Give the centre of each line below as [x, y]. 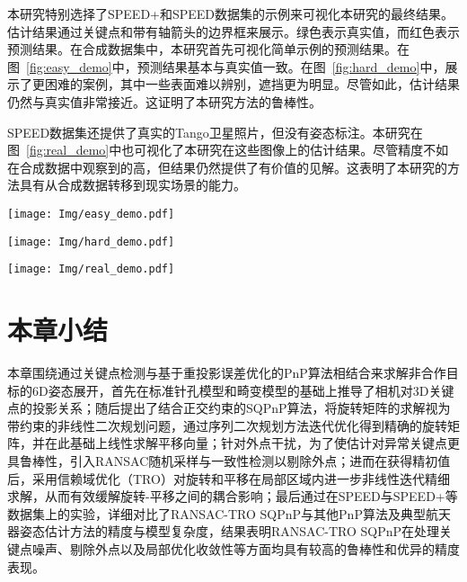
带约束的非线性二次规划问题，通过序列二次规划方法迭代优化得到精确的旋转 [227, 425]
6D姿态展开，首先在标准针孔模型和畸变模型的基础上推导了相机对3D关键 [243, 390]
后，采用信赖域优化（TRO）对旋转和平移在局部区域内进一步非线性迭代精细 [229, 478]
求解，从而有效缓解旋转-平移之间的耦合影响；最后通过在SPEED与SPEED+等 [233, 496]
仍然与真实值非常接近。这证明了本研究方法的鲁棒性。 [164, 101]
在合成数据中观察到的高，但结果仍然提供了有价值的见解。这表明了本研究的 [227, 167]
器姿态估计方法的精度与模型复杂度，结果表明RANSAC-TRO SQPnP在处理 [224, 531]
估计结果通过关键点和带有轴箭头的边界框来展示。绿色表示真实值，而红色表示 [233, 31]
